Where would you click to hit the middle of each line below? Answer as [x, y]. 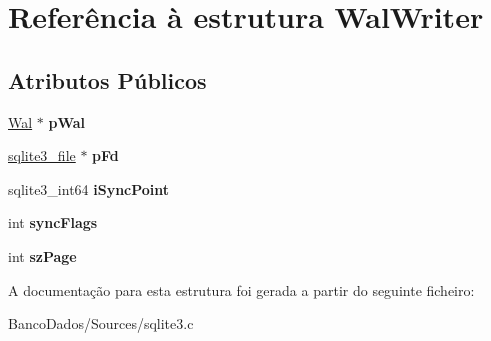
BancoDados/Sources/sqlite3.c [101, 323]
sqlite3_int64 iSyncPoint [89, 188]
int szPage [42, 255]
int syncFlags [53, 222]
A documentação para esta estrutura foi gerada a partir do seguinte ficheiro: [241, 289]
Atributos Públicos [107, 79]
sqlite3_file [42, 155]
